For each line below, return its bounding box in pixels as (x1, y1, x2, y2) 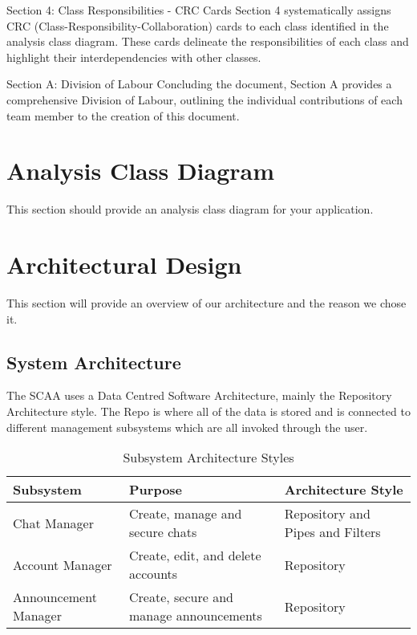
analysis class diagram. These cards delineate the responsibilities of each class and (6, 33, 409, 50)
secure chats (129, 523, 197, 542)
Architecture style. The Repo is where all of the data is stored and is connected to (6, 402, 411, 419)
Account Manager (13, 555, 112, 574)
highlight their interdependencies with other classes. (6, 48, 261, 65)
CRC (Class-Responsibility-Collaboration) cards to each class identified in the (6, 17, 389, 34)
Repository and (284, 504, 370, 523)
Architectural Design (6, 248, 242, 281)
